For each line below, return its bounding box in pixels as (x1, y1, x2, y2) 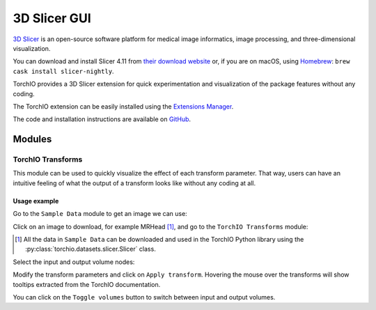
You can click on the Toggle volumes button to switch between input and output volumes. (13, 293, 276, 301)
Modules (13, 133, 52, 146)
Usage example (13, 196, 59, 205)
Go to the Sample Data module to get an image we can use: (13, 210, 187, 218)
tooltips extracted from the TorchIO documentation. (13, 280, 161, 288)
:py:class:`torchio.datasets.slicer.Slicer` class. (25, 245, 156, 254)
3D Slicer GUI (13, 10, 91, 26)
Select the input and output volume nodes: (13, 258, 135, 266)
